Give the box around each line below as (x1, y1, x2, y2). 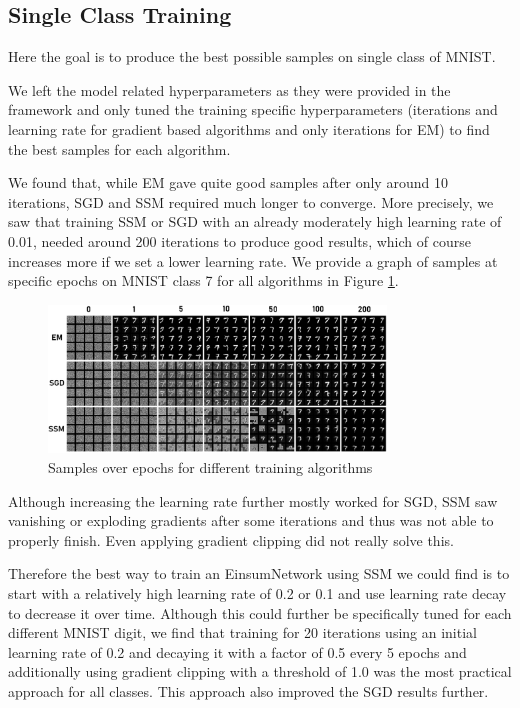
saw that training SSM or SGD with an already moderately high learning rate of (8, 211, 502, 232)
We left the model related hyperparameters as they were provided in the (8, 79, 451, 100)
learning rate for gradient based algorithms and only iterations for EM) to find (8, 118, 490, 139)
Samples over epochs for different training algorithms (48, 457, 373, 478)
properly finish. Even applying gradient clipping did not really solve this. (8, 529, 454, 550)
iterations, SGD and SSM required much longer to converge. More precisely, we (8, 191, 494, 212)
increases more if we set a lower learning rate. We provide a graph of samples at (8, 250, 498, 271)
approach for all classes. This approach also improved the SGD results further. (8, 680, 489, 701)
